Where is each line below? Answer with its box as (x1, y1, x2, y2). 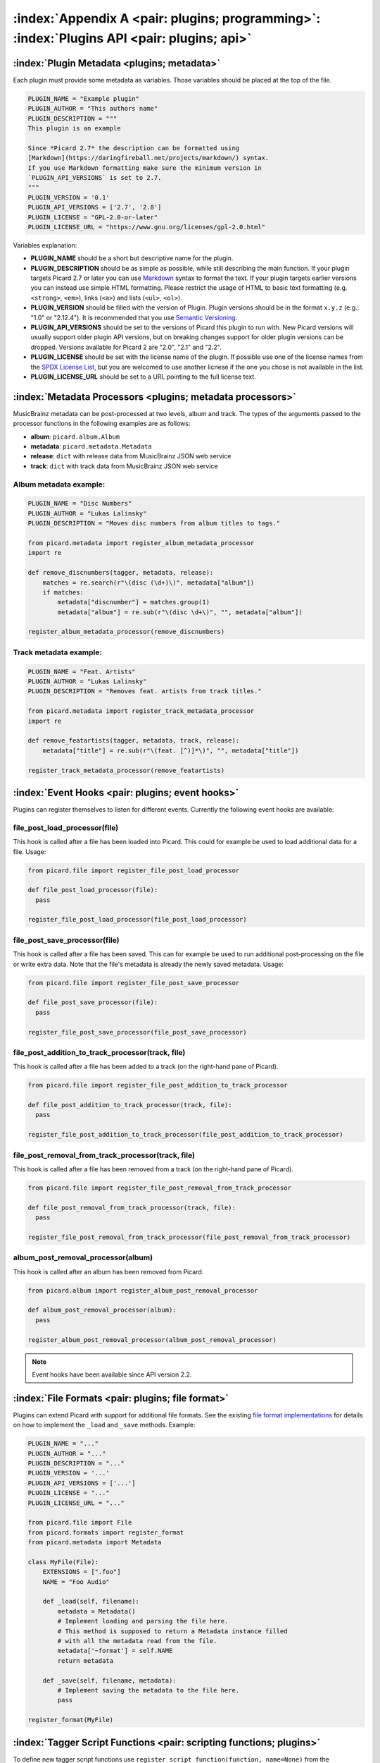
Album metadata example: (13, 480, 106, 489)
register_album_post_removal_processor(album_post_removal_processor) (27, 1336, 277, 1343)
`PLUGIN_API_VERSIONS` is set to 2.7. (27, 173, 162, 181)
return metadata (57, 1657, 114, 1664)
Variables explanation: (13, 240, 77, 250)
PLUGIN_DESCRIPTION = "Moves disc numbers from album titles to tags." (27, 519, 281, 527)
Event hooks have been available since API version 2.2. (32, 1370, 192, 1379)
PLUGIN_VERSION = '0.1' (27, 193, 110, 201)
